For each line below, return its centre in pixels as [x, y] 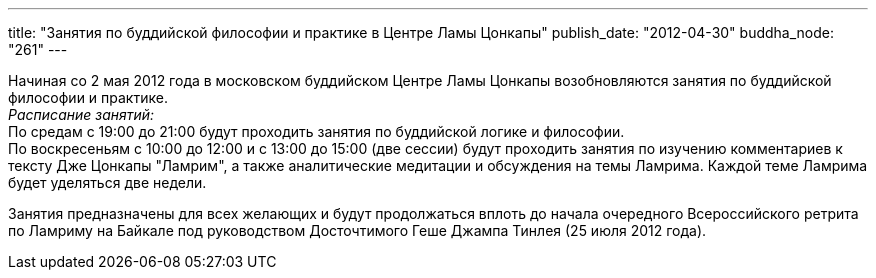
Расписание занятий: [81, 114]
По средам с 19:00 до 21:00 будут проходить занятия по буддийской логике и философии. [316, 131]
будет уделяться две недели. [107, 182]
